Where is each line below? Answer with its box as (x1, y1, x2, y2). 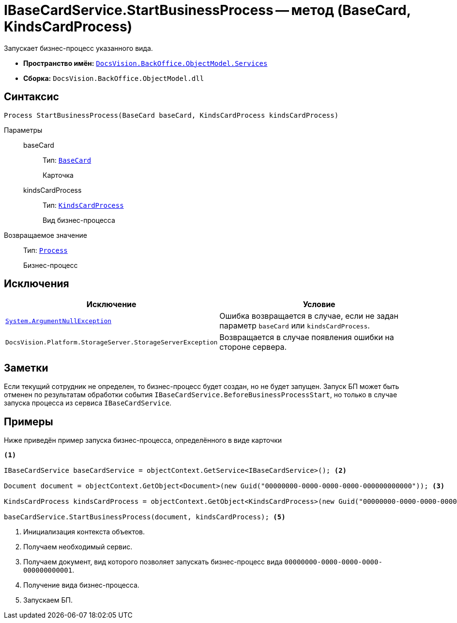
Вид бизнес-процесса (43, 216, 115, 224)
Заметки (4, 361, 48, 374)
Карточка (43, 171, 74, 179)
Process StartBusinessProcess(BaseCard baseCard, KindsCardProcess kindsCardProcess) (4, 111, 339, 119)
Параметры (4, 125, 43, 134)
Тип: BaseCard (43, 156, 91, 164)
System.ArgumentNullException (5, 317, 112, 325)
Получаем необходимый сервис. (23, 543, 133, 551)
